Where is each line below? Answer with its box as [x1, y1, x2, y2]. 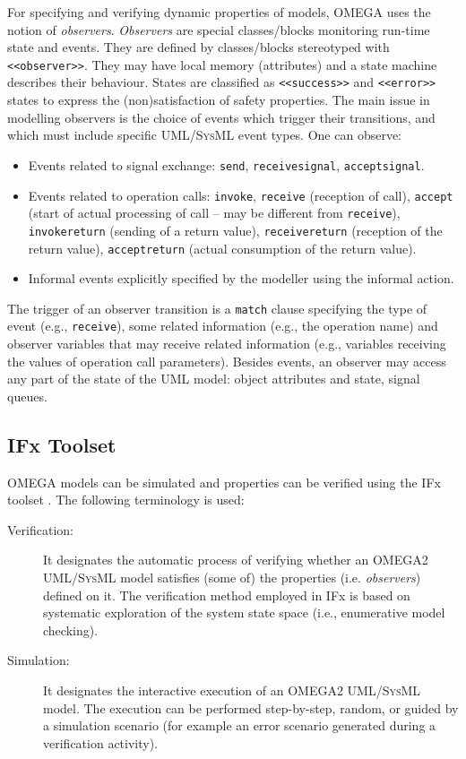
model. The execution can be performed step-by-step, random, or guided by [43, 698, 459, 717]
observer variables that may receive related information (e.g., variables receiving [7, 334, 446, 353]
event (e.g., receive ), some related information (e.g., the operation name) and [7, 316, 438, 335]
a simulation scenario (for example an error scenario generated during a [43, 716, 436, 735]
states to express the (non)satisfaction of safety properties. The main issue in [7, 91, 430, 109]
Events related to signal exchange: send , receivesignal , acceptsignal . [28, 155, 425, 174]
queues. [7, 386, 47, 405]
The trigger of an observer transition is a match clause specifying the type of [7, 298, 427, 317]
